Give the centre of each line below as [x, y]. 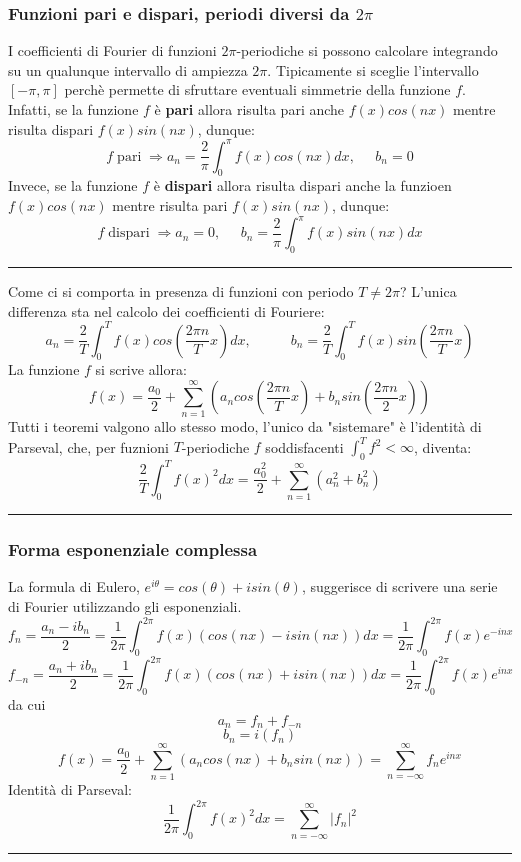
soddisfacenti [304, 446]
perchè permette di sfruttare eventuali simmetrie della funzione [257, 89]
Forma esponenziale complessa [133, 549]
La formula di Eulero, [74, 586]
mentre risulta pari [170, 205]
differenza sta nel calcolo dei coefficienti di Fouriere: [166, 310]
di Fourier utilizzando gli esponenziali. [125, 605]
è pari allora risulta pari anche [249, 109]
